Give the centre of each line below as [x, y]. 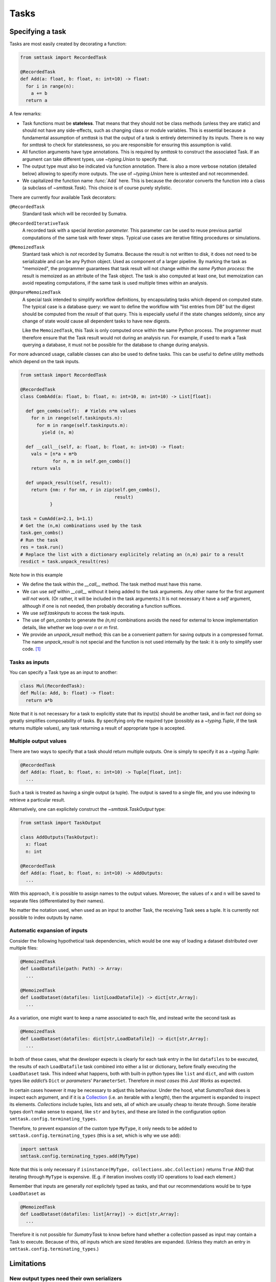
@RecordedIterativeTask [39, 223]
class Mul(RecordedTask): [53, 686]
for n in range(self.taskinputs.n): [77, 418]
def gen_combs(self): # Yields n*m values [81, 411]
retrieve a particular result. [37, 799]
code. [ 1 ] [31, 649]
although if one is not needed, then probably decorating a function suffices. [102, 606]
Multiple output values [38, 741]
